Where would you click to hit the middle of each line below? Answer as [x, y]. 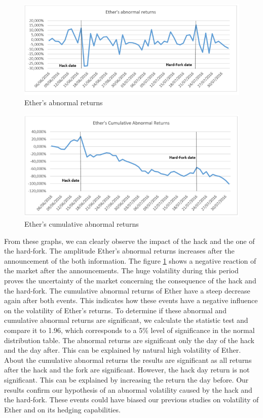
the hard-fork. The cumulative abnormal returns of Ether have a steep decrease [127, 290]
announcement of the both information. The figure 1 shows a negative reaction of [130, 260]
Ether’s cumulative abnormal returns [82, 224]
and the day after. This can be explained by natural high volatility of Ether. [123, 350]
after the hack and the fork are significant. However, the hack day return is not [127, 370]
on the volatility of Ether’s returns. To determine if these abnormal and [115, 310]
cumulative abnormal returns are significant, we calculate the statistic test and [126, 320]
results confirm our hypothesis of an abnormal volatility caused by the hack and [128, 389]
